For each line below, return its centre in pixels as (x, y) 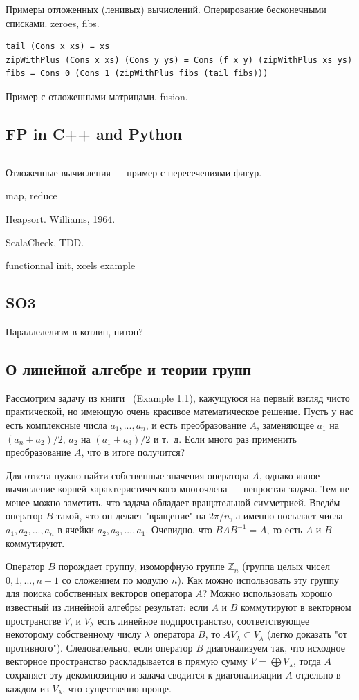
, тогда (307, 661)
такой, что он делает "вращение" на (131, 516)
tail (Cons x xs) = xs (58, 47)
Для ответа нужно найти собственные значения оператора (127, 475)
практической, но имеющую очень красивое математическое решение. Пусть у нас (179, 411)
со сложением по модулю (115, 579)
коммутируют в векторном (296, 607)
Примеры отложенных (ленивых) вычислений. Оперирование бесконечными (166, 9)
